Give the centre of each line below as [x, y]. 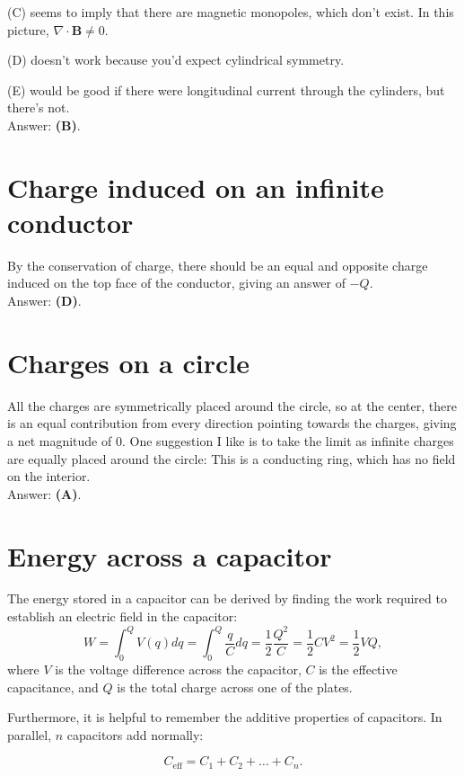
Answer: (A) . [44, 493]
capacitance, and [53, 687]
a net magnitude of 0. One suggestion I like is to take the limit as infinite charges [231, 440]
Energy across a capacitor [170, 555]
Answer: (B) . [44, 125]
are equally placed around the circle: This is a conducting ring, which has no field [232, 458]
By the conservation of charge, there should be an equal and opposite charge [218, 265]
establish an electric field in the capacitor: [123, 616]
